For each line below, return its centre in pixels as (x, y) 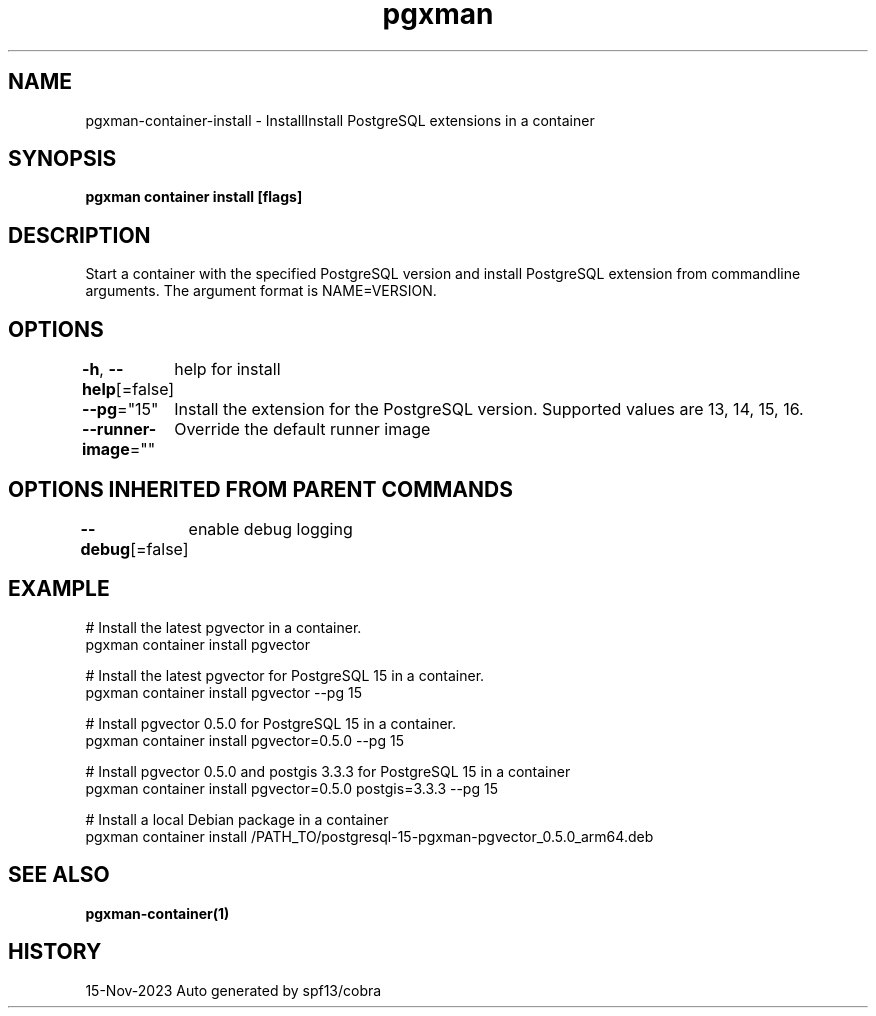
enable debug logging (270, 528)
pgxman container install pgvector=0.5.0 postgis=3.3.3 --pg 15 (291, 788)
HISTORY (55, 952)
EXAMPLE (59, 589)
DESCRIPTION (79, 235)
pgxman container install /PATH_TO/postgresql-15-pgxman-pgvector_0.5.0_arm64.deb (369, 836)
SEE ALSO (59, 875)
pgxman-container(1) (157, 913)
